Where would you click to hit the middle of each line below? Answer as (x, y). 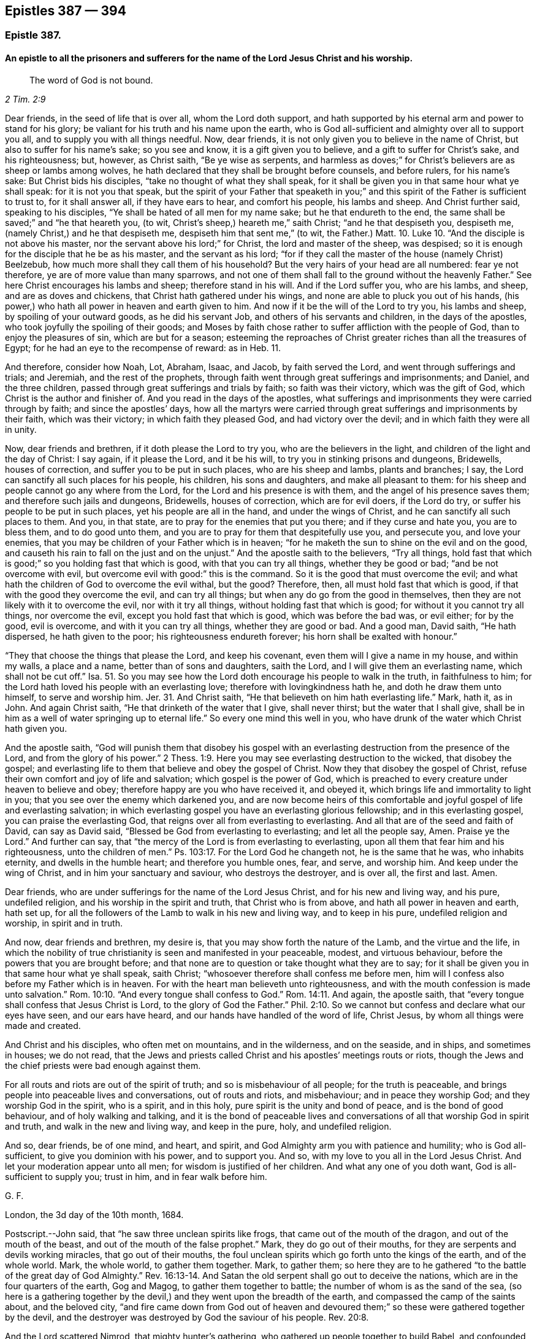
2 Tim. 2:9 (25, 99)
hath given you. (36, 728)
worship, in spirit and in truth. (64, 923)
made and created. (43, 1025)
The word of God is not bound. (91, 80)
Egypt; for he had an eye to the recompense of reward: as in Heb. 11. (143, 347)
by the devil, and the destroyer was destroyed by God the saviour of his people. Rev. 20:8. (187, 1317)
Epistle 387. (33, 35)
